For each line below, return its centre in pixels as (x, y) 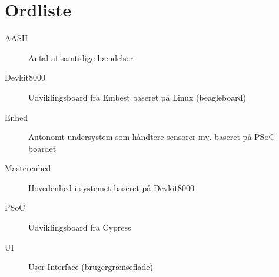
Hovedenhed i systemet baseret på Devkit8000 (111, 187)
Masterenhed (28, 168)
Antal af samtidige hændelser (81, 57)
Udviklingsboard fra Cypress (80, 227)
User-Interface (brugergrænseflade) (91, 267)
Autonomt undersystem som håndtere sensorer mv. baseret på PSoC (152, 137)
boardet (42, 148)
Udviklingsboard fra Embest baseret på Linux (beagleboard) (137, 97)
